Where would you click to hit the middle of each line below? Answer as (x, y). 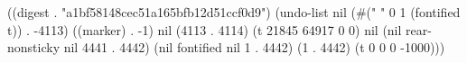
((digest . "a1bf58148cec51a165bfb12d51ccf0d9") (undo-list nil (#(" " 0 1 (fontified (234, 12)
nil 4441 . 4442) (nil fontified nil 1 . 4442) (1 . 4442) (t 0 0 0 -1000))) (254, 47)
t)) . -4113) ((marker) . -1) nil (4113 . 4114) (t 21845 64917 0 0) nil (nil (205, 29)
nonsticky (34, 47)
